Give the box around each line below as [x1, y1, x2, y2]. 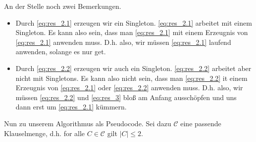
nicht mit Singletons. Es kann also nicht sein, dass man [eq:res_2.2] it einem [15, 72, 248, 83]
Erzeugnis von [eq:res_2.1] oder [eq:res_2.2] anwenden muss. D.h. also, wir [15, 82, 243, 93]
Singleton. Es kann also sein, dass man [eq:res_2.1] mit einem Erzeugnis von [15, 27, 248, 37]
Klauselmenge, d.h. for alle [4, 128, 85, 138]
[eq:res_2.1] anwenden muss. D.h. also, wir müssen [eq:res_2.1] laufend [15, 36, 231, 47]
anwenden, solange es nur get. [15, 46, 106, 57]
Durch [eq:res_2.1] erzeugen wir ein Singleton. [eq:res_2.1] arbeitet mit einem [15, 17, 252, 28]
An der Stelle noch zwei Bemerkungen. [4, 1, 121, 11]
